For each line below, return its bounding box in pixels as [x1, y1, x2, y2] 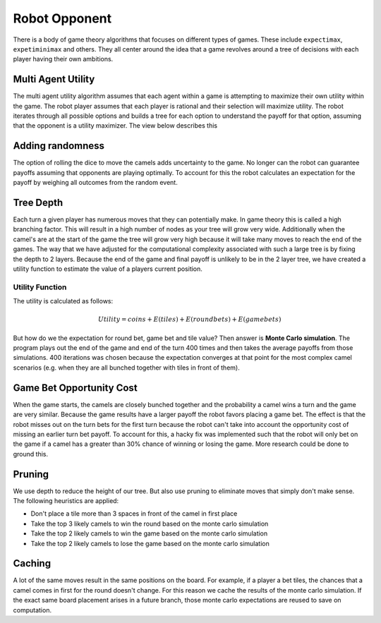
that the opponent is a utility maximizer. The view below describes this [13, 121, 218, 130]
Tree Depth [13, 196, 64, 208]
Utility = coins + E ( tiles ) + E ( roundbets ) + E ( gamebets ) [97, 315, 282, 324]
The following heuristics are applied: [13, 497, 119, 504]
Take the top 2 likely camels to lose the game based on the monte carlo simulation [30, 539, 270, 548]
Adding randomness [13, 140, 105, 152]
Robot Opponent [13, 11, 112, 26]
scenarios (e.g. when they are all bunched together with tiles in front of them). [13, 363, 240, 372]
